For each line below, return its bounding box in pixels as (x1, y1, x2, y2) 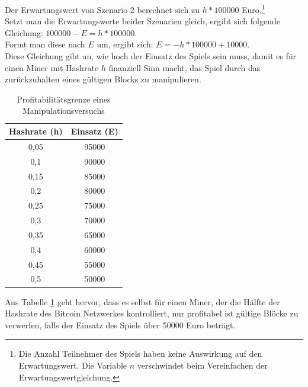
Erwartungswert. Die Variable (18, 359, 127, 371)
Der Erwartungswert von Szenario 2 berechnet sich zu (5, 3, 200, 15)
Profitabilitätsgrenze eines (17, 92, 111, 105)
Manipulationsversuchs (22, 104, 105, 117)
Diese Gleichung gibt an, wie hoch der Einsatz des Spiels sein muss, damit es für (5, 50, 297, 62)
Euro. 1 (242, 2, 265, 15)
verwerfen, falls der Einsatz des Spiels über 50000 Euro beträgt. (5, 318, 236, 331)
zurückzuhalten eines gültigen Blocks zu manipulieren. (5, 73, 201, 85)
